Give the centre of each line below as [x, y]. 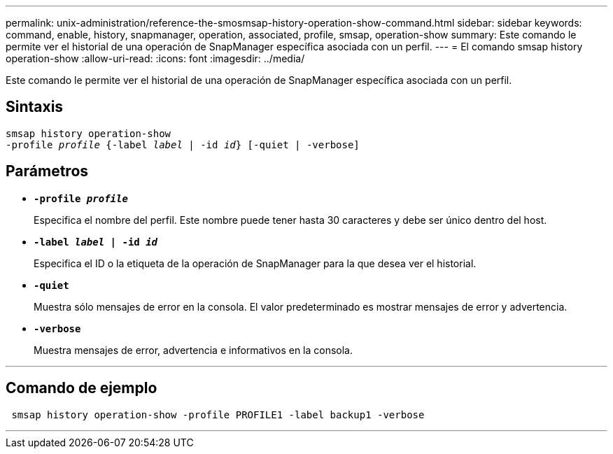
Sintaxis [35, 107]
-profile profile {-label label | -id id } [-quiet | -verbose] [183, 144]
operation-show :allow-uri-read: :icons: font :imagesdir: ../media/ [155, 58]
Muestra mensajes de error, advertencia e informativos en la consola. [193, 350]
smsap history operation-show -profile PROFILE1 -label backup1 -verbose [218, 414]
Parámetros [47, 171]
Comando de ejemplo [82, 388]
